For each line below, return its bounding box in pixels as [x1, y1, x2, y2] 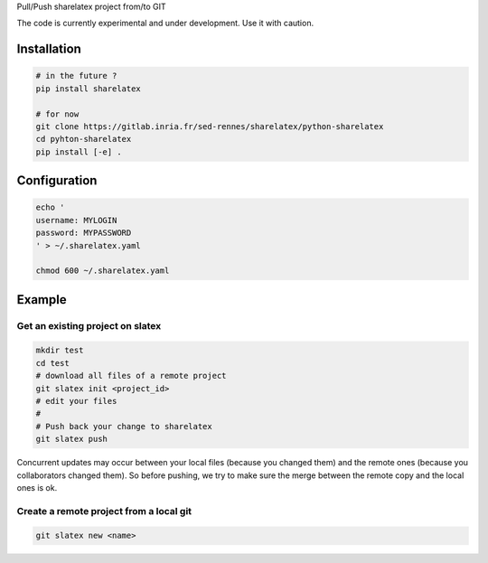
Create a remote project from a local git [16, 504, 192, 517]
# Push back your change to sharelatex [35, 421, 212, 431]
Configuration [16, 173, 98, 189]
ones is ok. [16, 482, 58, 493]
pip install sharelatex [35, 83, 142, 94]
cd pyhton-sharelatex [35, 134, 132, 145]
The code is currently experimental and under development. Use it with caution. [16, 18, 314, 29]
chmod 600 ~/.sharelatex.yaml [35, 266, 170, 276]
